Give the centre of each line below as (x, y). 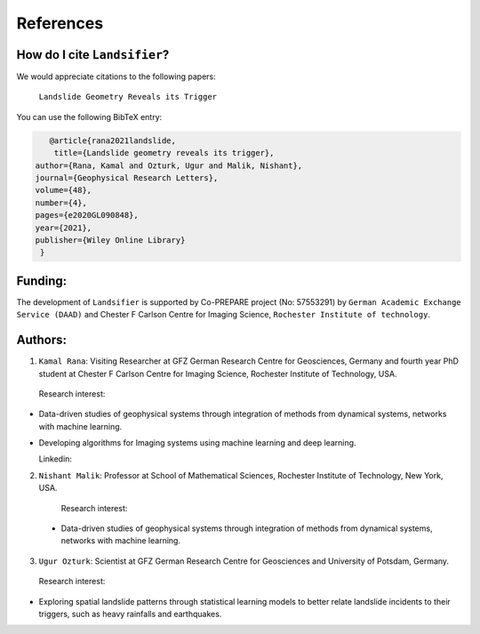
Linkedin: (56, 459)
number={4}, (61, 203)
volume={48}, (64, 190)
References (60, 23)
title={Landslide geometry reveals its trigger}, (164, 153)
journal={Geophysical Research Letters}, (127, 178)
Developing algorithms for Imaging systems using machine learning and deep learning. (197, 443)
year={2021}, (64, 228)
